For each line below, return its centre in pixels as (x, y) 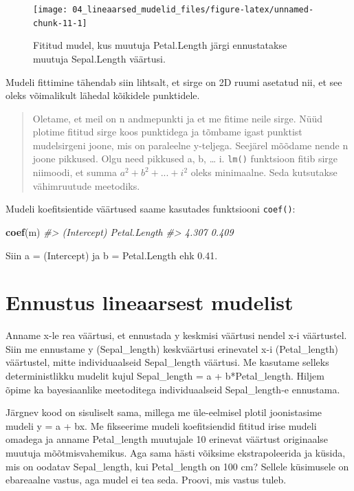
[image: (51, 10)
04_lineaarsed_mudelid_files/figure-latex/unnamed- (193, 10)
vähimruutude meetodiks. (86, 185)
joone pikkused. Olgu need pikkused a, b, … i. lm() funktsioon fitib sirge (185, 159)
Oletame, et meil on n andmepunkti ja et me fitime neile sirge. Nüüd (178, 118)
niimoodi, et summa (75, 172)
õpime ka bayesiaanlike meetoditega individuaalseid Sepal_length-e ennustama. (173, 389)
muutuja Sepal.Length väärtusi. (99, 58)
